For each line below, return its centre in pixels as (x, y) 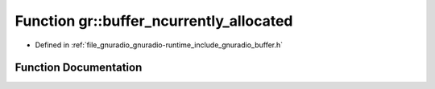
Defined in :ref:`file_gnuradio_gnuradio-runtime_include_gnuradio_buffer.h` (159, 45)
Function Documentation (79, 68)
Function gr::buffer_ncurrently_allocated (154, 21)
